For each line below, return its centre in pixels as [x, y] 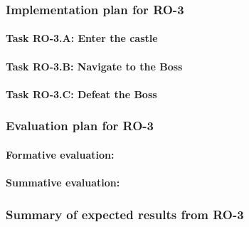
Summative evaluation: [63, 183]
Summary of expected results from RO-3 [125, 214]
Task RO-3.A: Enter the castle [82, 38]
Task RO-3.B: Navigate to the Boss [94, 66]
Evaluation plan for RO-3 [80, 126]
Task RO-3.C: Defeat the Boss [81, 94]
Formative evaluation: [60, 154]
